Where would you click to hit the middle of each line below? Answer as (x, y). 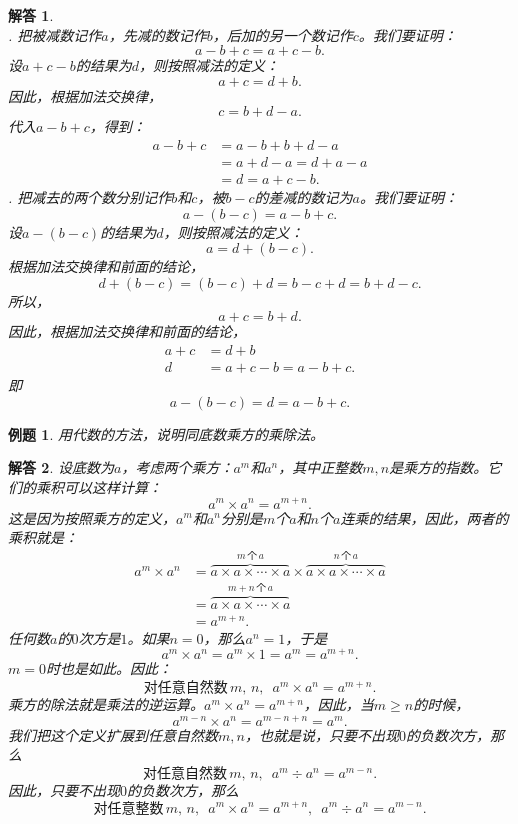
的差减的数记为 (303, 197)
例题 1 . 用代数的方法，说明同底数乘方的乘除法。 (166, 433)
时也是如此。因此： (108, 668)
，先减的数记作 (157, 34)
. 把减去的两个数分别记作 (90, 197)
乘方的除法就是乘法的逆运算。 (106, 704)
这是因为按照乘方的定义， (92, 517)
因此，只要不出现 (64, 789)
